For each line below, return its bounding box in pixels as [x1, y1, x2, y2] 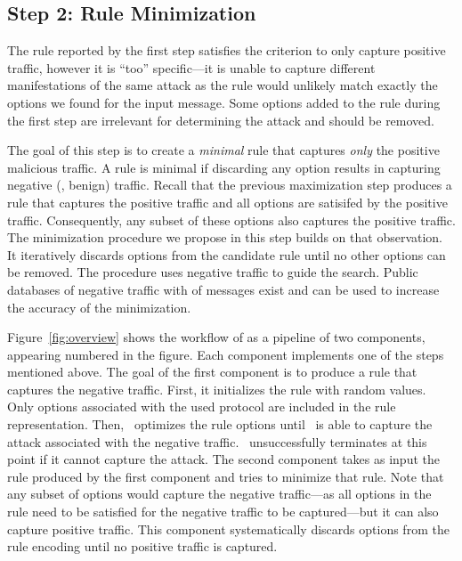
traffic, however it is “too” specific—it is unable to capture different [7, 58, 376, 77]
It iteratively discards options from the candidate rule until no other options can [7, 245, 446, 264]
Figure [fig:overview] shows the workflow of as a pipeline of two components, [7, 328, 426, 346]
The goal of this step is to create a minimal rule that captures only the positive [7, 141, 440, 159]
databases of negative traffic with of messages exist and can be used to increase [7, 280, 440, 298]
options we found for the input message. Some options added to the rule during [7, 93, 441, 111]
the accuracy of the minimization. [7, 297, 191, 316]
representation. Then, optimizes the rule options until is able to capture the [7, 415, 433, 434]
